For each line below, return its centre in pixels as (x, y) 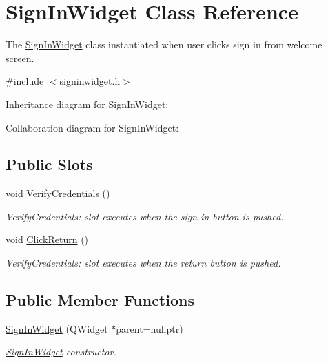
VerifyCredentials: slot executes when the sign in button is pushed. (145, 216)
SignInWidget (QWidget (57, 328)
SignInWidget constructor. (61, 352)
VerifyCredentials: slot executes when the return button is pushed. (143, 263)
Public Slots (49, 164)
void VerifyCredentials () (58, 193)
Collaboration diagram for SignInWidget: (92, 127)
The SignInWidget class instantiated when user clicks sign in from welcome (164, 44)
